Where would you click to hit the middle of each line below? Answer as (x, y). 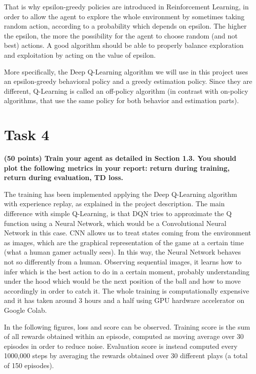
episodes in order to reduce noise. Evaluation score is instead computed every (121, 346)
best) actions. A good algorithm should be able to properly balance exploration (124, 45)
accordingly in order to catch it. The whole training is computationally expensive (127, 290)
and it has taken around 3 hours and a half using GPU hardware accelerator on (124, 300)
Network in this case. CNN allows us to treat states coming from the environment (128, 233)
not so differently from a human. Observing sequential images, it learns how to (123, 262)
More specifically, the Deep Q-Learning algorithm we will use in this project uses (126, 71)
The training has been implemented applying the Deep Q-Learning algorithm (121, 194)
